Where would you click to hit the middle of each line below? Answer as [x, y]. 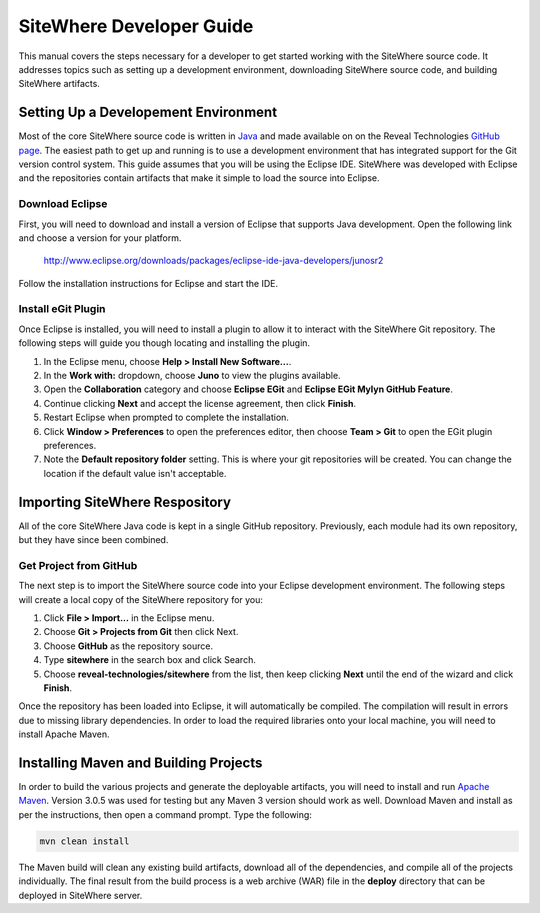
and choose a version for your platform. [100, 237]
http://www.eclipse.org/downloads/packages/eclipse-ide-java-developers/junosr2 [213, 261]
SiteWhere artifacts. [59, 84]
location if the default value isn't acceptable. [135, 473]
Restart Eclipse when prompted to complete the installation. [166, 417]
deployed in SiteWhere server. [80, 895]
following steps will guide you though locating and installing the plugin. [164, 343]
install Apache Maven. [64, 734]
